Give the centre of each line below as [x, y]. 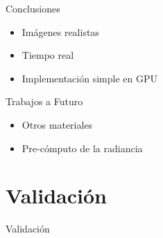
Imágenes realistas [60, 31]
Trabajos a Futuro [44, 101]
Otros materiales [57, 124]
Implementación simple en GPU [89, 78]
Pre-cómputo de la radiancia [82, 148]
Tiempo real [48, 55]
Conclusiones [33, 8]
